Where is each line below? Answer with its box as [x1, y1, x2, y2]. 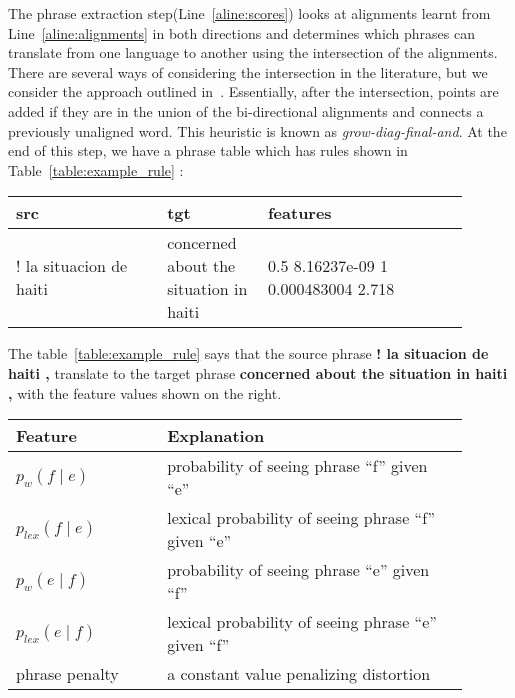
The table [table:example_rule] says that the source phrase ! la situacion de [8, 343, 489, 364]
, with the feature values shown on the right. [8, 382, 282, 403]
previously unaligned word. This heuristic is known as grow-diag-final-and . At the [8, 120, 507, 141]
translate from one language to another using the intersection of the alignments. [8, 42, 498, 63]
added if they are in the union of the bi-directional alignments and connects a [8, 100, 484, 121]
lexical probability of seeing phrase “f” [167, 506, 436, 530]
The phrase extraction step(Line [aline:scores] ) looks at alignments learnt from [8, 3, 491, 23]
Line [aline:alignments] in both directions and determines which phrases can [8, 22, 476, 43]
